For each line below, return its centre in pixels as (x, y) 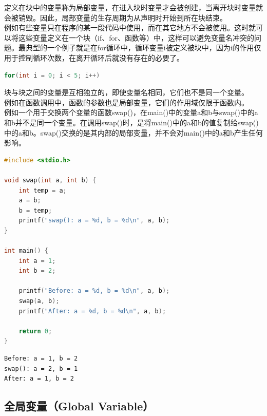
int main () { (26, 251)
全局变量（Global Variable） (79, 406)
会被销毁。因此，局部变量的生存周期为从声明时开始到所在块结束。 (116, 17)
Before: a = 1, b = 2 (41, 358)
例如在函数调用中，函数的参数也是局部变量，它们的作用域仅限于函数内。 (126, 102)
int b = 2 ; (37, 271)
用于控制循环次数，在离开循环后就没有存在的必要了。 (94, 57)
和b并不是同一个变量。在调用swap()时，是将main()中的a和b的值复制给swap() (131, 122)
